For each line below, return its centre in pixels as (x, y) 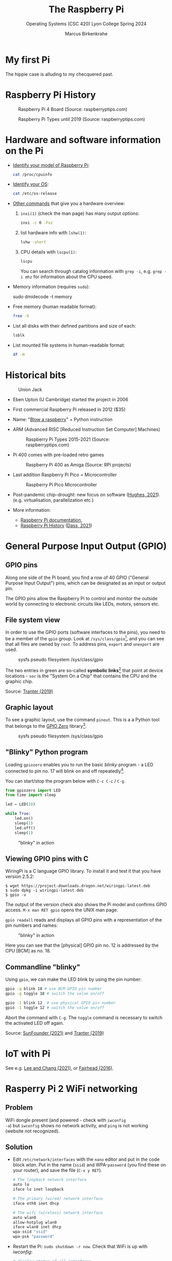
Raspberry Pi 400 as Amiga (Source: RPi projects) (78, 464)
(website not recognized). (33, 1131)
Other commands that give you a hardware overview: (69, 204)
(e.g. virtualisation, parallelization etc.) (53, 500)
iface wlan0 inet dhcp (37, 1227)
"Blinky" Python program (47, 752)
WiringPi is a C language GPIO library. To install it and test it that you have (83, 871)
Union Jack (30, 389)
